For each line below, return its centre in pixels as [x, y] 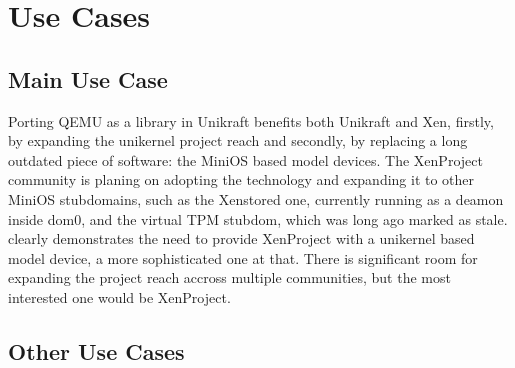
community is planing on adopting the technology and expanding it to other [241, 179]
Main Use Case [88, 78]
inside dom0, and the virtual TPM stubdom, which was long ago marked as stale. [258, 218]
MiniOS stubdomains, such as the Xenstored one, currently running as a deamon [256, 198]
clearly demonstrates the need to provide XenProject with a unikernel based [241, 238]
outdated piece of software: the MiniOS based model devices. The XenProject [245, 159]
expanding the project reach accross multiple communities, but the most [229, 277]
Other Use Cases [96, 350]
